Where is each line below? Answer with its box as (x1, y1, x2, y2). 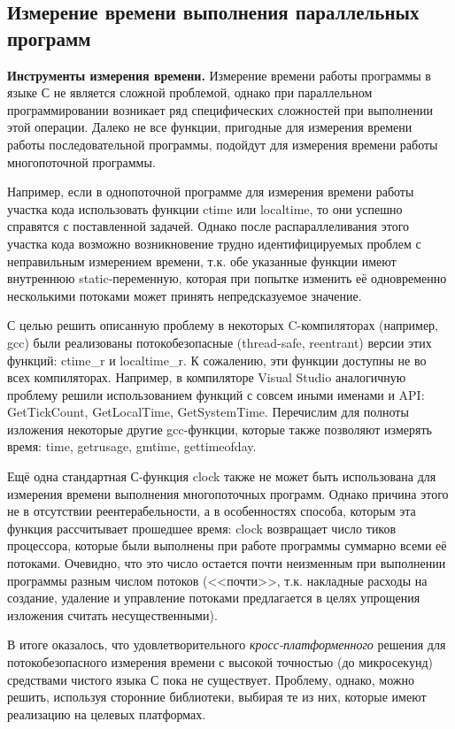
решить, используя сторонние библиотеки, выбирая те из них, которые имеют (7, 687, 427, 706)
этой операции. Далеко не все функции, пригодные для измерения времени (7, 118, 413, 136)
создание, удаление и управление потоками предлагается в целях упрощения (7, 588, 420, 607)
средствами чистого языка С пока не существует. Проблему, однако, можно (7, 670, 415, 688)
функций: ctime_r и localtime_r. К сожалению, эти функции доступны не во (7, 350, 427, 369)
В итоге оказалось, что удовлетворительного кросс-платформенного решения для (7, 635, 446, 654)
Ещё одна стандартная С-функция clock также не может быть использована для (7, 467, 436, 486)
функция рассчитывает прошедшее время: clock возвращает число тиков (7, 518, 397, 537)
